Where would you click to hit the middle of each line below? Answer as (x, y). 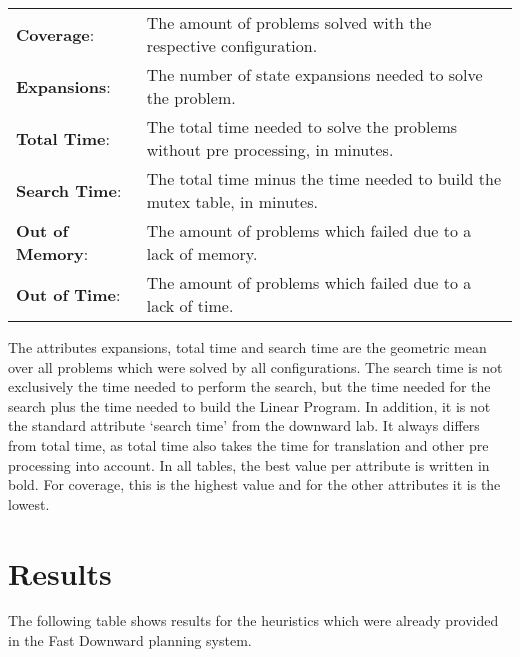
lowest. (29, 503)
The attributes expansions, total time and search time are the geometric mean (247, 347)
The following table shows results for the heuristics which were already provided (253, 620)
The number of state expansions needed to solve (314, 74)
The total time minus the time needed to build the (324, 178)
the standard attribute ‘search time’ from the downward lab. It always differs (244, 425)
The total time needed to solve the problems (302, 126)
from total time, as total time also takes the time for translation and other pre (248, 444)
